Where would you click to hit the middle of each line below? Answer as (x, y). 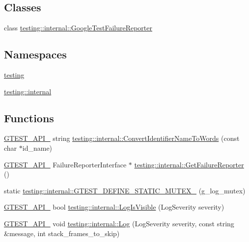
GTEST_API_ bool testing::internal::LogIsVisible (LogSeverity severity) (114, 207)
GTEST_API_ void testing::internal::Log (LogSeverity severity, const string (119, 223)
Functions (29, 118)
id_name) (37, 148)
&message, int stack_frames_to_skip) (62, 233)
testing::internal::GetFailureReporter (189, 164)
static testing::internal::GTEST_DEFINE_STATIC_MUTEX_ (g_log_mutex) (125, 190)
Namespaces (35, 54)
